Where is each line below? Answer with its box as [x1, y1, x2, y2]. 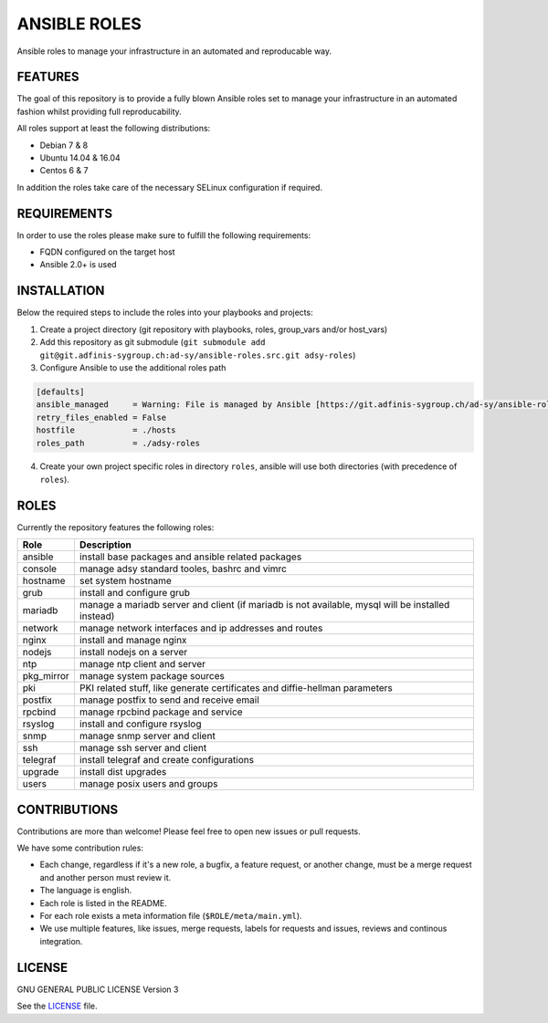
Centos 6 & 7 [39, 165, 89, 176]
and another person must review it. [39, 872, 172, 882]
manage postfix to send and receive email [79, 694, 259, 706]
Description [79, 538, 132, 551]
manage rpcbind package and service [79, 705, 243, 718]
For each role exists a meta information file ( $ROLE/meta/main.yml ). [39, 911, 302, 922]
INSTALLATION [16, 283, 105, 298]
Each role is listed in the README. [39, 897, 168, 908]
